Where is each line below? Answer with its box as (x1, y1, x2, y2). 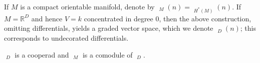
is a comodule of (82, 49, 133, 60)
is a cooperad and (15, 49, 69, 60)
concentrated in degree (84, 13, 153, 23)
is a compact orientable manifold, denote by (20, 1, 155, 11)
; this (240, 23, 256, 33)
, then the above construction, (159, 13, 251, 23)
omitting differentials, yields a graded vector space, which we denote (4, 23, 213, 33)
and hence (31, 13, 63, 23)
